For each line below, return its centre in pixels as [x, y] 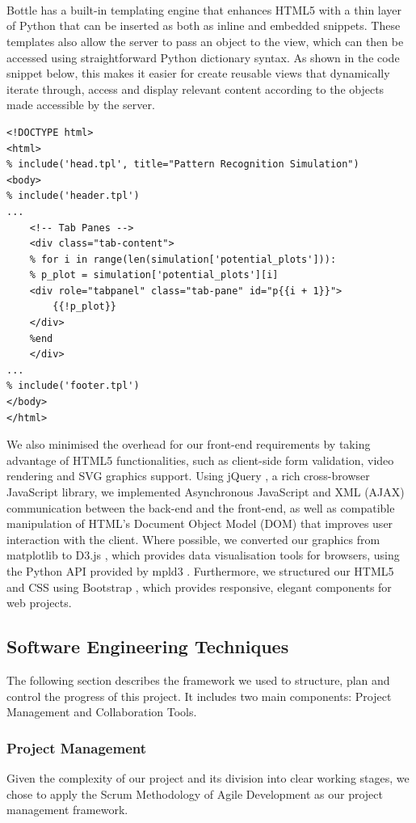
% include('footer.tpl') [73, 386]
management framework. [67, 810]
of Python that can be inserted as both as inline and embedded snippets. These [204, 25]
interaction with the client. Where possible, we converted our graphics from [193, 539]
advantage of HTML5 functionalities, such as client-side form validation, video [200, 460]
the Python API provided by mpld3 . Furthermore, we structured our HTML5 [200, 570]
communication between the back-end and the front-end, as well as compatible [201, 507]
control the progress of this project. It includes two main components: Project [199, 696]
